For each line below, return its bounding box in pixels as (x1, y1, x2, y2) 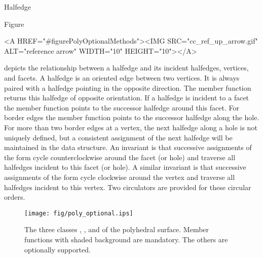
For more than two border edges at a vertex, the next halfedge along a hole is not (4, 122, 257, 132)
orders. (4, 192, 25, 202)
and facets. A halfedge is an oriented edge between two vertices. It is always (4, 72, 240, 83)
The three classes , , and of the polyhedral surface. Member (24, 224, 209, 235)
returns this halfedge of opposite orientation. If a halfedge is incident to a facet (4, 92, 249, 103)
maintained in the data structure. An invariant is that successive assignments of (4, 142, 252, 153)
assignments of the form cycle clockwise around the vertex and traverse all (4, 171, 235, 182)
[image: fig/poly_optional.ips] (24, 209, 133, 217)
